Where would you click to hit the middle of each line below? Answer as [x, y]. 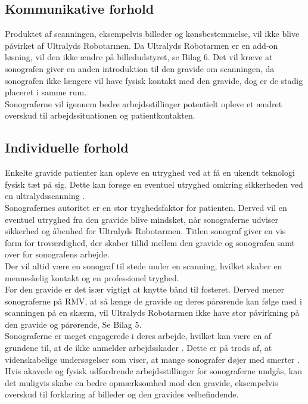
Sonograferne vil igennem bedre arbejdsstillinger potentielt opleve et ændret [144, 103]
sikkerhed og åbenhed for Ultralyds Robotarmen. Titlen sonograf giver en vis [145, 231]
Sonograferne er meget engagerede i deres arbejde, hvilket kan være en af [138, 336]
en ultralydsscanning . [45, 196]
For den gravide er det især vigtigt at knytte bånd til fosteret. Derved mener [145, 289]
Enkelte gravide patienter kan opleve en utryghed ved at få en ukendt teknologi [150, 173]
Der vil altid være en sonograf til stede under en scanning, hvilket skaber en [144, 265]
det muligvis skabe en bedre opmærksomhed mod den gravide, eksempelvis [141, 382]
